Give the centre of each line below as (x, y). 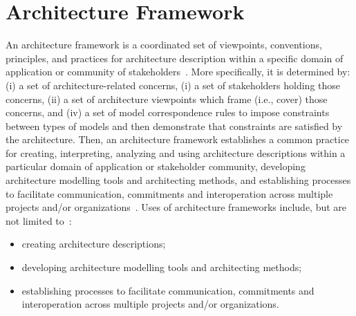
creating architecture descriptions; (94, 244)
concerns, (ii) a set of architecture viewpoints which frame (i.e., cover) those (167, 99)
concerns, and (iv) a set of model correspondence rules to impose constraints (168, 112)
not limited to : (39, 220)
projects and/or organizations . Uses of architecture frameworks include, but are (176, 207)
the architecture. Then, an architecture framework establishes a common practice (178, 139)
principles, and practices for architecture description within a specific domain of (175, 58)
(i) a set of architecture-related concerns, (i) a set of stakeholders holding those (173, 85)
